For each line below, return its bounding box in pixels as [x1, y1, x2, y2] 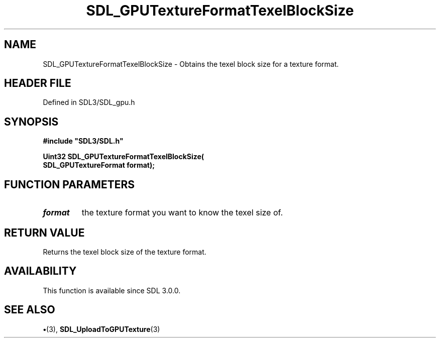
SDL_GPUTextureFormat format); [43, 161, 155, 170]
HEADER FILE [4, 77, 71, 90]
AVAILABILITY [4, 265, 77, 278]
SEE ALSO [4, 303, 55, 316]
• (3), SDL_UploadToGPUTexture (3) [43, 324, 160, 333]
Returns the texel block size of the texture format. [43, 247, 206, 256]
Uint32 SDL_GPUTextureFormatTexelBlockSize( [43, 152, 204, 161]
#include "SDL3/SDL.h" [43, 137, 124, 146]
